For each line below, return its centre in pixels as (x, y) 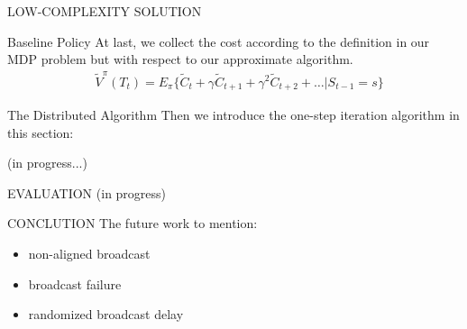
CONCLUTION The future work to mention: (133, 223)
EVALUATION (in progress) (87, 192)
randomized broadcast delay (106, 314)
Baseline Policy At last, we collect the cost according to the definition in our (219, 41)
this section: (41, 132)
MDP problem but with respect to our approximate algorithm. (180, 59)
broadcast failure (75, 283)
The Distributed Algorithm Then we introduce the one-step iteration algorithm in (233, 114)
